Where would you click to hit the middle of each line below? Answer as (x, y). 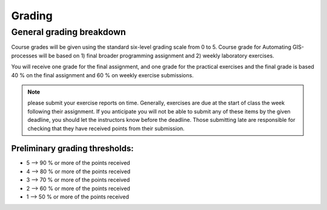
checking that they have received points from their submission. (106, 128)
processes (24, 56)
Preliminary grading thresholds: (72, 149)
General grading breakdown (69, 32)
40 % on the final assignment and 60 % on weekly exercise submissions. (102, 75)
